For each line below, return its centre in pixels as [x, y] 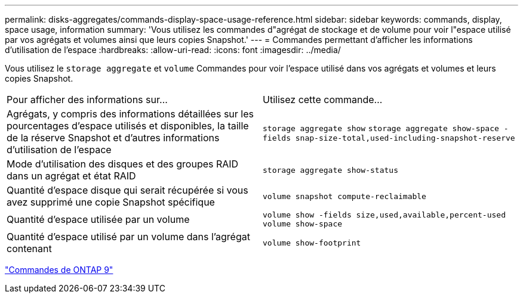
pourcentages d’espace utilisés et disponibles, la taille [128, 126]
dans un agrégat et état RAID [71, 176]
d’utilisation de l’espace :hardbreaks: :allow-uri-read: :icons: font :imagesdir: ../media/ [173, 50]
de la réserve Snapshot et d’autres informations [113, 138]
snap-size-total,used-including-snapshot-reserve [405, 138]
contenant [29, 249]
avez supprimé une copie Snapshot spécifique [111, 202]
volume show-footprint [312, 243]
